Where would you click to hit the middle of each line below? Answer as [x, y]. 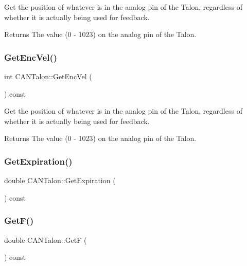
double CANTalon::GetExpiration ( [60, 180]
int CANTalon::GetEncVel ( [48, 76]
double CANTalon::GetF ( [46, 240]
